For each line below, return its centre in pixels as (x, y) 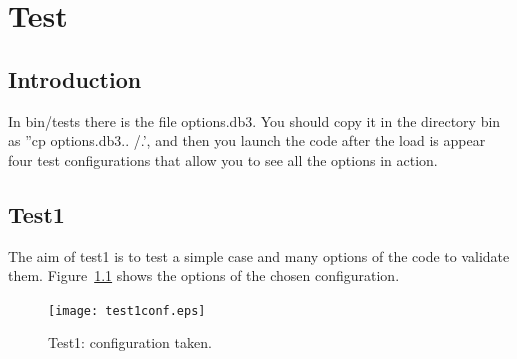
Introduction (75, 78)
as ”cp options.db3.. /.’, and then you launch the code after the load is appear (247, 140)
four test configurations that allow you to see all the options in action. (223, 159)
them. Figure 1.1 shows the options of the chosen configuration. (204, 275)
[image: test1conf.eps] (127, 310)
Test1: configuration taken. (130, 342)
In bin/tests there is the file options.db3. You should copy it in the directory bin (254, 120)
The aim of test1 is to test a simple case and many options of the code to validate (259, 255)
